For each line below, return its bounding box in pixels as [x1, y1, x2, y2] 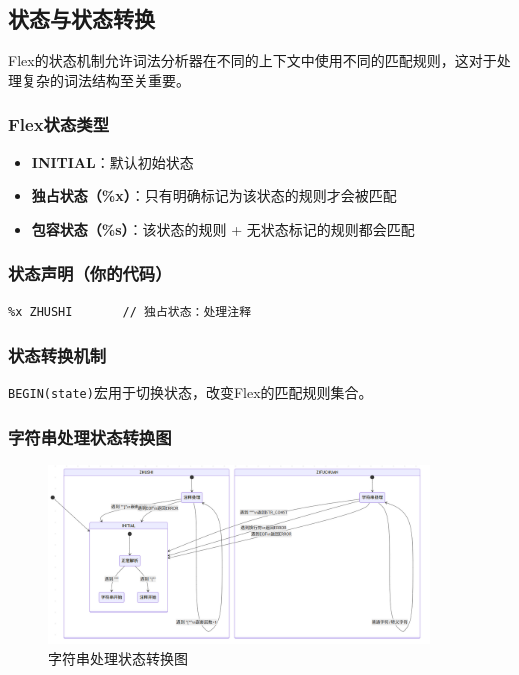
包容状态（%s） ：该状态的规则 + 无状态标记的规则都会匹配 [31, 218, 415, 239]
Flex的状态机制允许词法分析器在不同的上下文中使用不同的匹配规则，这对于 [8, 50, 497, 71]
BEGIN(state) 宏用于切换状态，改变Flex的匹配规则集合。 [8, 382, 373, 403]
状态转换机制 [8, 343, 107, 368]
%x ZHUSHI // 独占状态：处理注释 [8, 304, 252, 319]
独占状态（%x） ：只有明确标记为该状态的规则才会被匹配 [31, 185, 397, 206]
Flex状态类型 [8, 112, 110, 137]
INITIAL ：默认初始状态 [31, 151, 194, 172]
